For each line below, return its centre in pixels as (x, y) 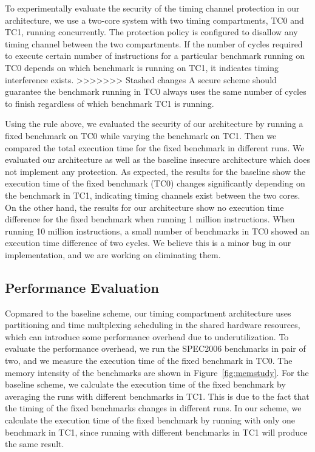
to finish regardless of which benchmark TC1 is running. (110, 103)
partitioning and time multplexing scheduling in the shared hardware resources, (153, 325)
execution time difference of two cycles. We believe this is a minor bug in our (148, 243)
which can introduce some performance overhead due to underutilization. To (147, 336)
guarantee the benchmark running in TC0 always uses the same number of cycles (156, 91)
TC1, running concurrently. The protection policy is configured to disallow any (151, 32)
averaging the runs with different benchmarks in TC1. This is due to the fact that (157, 396)
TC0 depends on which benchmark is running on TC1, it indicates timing (142, 67)
